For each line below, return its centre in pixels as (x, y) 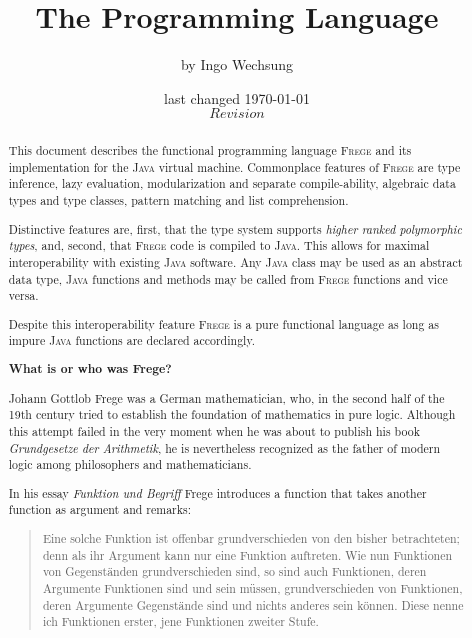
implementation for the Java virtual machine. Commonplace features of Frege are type (234, 166)
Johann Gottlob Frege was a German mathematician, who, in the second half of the (226, 397)
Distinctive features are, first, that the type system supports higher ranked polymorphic (235, 228)
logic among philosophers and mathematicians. (130, 464)
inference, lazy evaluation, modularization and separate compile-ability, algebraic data (232, 183)
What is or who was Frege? (90, 368)
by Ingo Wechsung (237, 64)
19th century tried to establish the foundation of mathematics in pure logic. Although (232, 414)
